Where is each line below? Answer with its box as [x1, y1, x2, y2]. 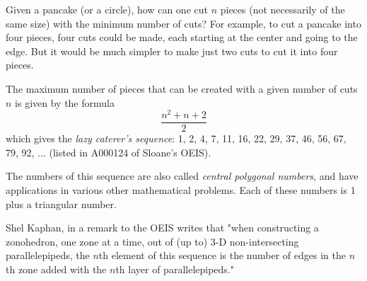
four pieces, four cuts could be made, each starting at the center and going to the [6, 30, 358, 45]
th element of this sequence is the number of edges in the [98, 248, 346, 263]
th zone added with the [6, 262, 107, 277]
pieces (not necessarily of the [220, 2, 345, 16]
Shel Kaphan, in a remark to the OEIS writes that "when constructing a [6, 220, 319, 235]
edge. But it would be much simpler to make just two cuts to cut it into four [6, 43, 338, 58]
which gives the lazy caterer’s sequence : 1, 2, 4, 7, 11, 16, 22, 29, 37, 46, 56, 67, [6, 131, 346, 146]
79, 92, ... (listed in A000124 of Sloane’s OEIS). [6, 144, 211, 159]
